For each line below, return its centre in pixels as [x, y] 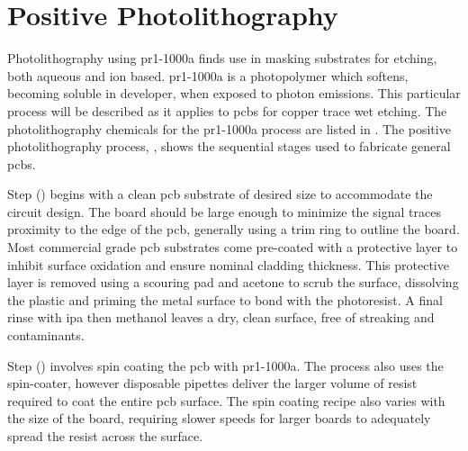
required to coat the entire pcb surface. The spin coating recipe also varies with [226, 400]
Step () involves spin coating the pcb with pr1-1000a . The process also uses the [225, 365]
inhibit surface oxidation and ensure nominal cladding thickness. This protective [228, 264]
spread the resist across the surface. [105, 436]
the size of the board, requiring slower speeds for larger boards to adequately [219, 418]
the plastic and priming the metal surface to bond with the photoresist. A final [225, 299]
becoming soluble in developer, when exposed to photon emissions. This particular [234, 93]
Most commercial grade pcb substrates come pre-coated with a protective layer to [233, 247]
